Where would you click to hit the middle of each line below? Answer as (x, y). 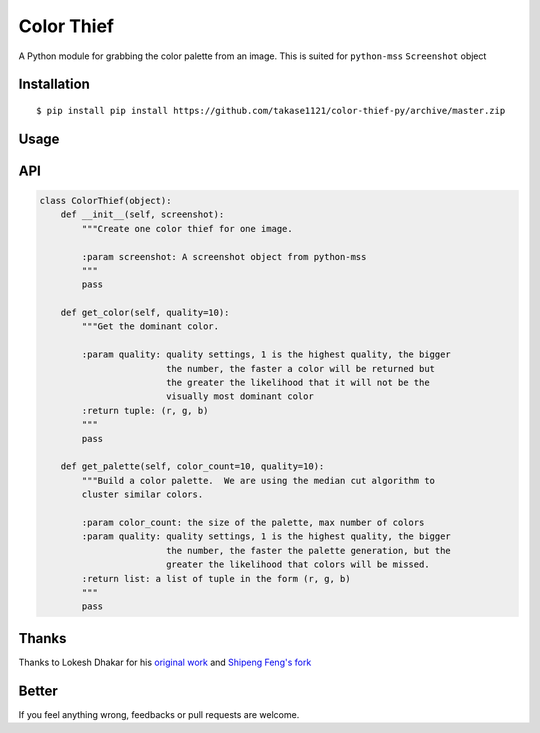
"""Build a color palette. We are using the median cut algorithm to (258, 480)
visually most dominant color (239, 396)
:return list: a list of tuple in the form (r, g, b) (216, 578)
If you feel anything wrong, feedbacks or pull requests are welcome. (159, 714)
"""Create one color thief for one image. (187, 228)
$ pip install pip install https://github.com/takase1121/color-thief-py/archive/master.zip (271, 110)
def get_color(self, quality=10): (145, 313)
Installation (54, 84)
